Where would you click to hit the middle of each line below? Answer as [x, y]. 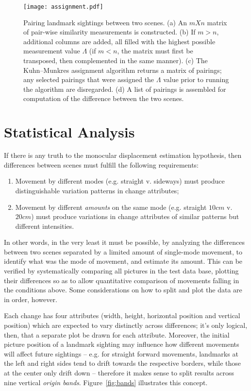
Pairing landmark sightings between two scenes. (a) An [105, 22]
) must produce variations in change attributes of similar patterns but [135, 216]
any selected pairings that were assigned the [89, 79]
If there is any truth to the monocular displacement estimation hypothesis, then [123, 155]
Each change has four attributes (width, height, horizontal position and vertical [122, 315]
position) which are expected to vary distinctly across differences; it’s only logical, [126, 325]
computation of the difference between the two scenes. [104, 98]
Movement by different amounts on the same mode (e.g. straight [111, 207]
